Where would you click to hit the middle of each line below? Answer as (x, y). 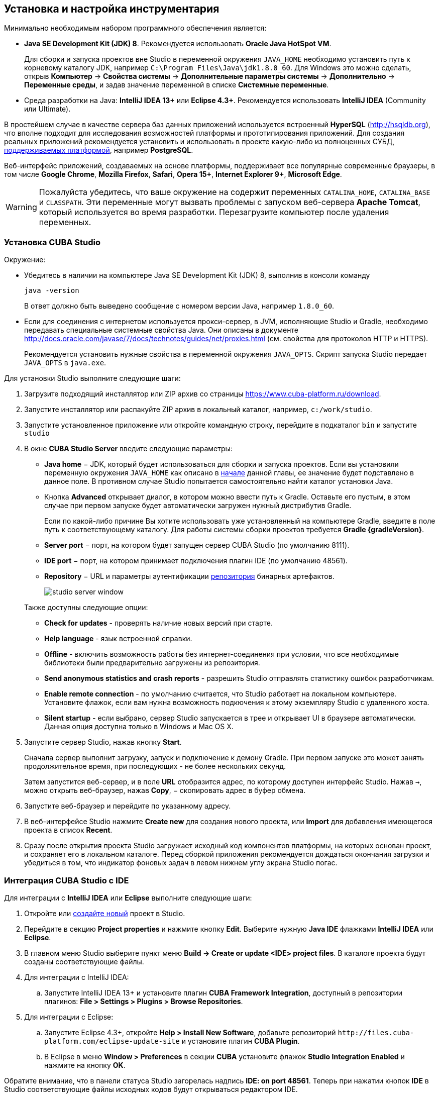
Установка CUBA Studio (52, 242)
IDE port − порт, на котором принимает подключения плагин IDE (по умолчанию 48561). (196, 561)
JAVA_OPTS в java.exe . (65, 363)
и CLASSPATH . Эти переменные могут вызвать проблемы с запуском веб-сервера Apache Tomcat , (230, 202)
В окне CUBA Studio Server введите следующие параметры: (128, 449)
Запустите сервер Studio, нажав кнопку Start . (103, 742)
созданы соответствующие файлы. (84, 961)
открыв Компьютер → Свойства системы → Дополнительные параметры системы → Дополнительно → (209, 76)
